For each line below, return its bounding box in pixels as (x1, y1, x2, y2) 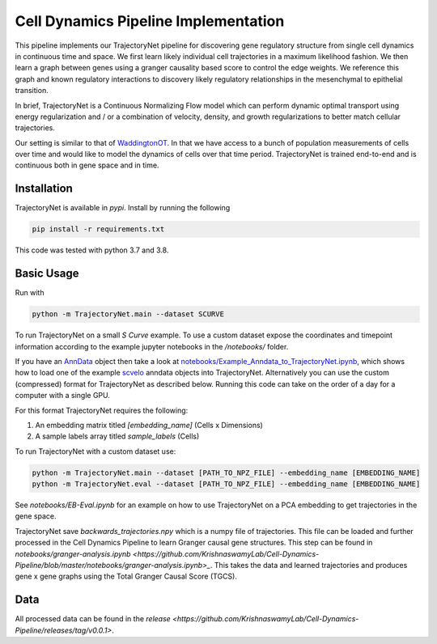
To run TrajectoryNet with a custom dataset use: (15, 446, 176, 456)
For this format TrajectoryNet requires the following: (15, 405, 189, 415)
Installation (15, 182, 73, 196)
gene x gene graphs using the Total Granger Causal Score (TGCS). (15, 571, 238, 582)
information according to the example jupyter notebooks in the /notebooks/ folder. (15, 341, 289, 351)
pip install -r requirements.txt (32, 225, 165, 234)
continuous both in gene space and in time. (15, 160, 159, 170)
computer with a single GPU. (15, 391, 111, 400)
